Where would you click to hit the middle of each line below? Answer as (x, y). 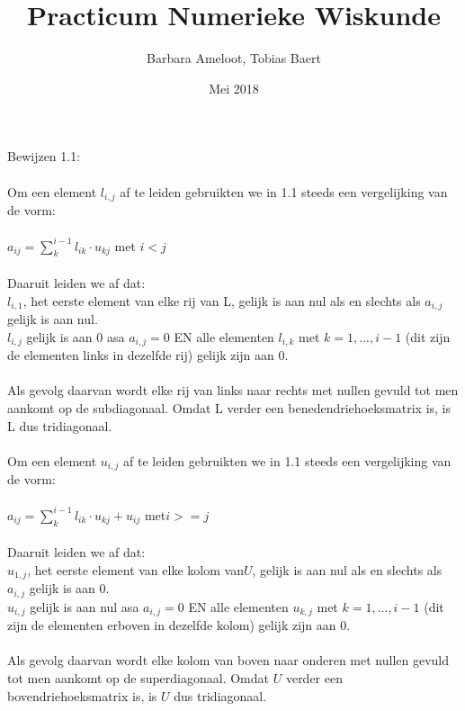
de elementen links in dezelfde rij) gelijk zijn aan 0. (148, 355)
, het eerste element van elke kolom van (135, 569)
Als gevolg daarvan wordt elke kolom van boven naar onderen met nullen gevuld (228, 660)
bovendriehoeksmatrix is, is (82, 695)
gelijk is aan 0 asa (76, 336)
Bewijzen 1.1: (44, 156)
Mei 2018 (234, 88)
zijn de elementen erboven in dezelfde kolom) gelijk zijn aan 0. (179, 625)
